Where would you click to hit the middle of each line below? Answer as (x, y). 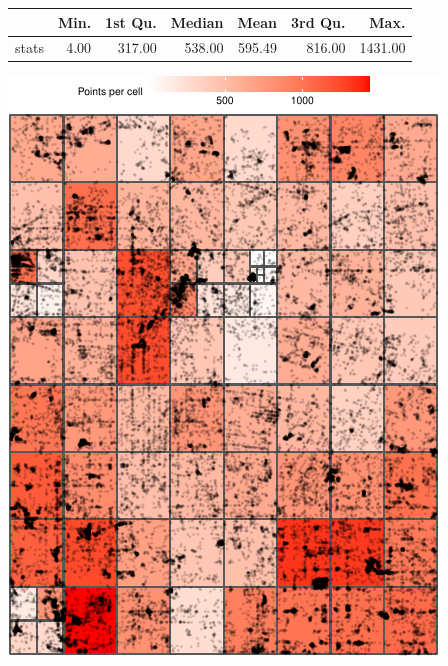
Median (197, 21)
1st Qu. (131, 21)
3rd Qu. (318, 21)
